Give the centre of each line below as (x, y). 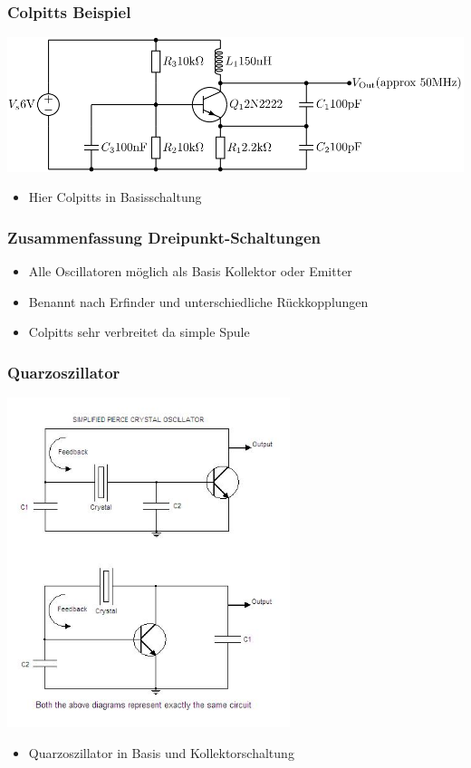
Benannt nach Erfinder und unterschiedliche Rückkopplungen (198, 301)
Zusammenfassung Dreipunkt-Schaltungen (164, 237)
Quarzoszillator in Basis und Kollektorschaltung (161, 752)
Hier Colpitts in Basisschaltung (115, 197)
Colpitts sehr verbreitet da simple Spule (139, 332)
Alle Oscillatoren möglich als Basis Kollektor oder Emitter (190, 271)
